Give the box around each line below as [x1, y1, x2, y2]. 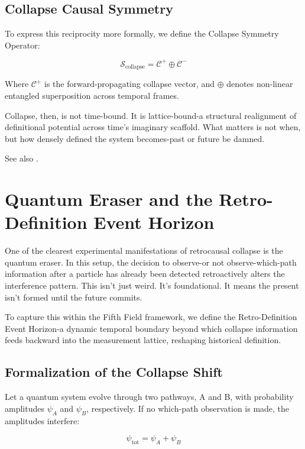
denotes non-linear [226, 77, 293, 90]
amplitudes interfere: [5, 414, 80, 427]
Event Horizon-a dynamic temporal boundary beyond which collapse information [5, 322, 298, 334]
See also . [5, 152, 38, 164]
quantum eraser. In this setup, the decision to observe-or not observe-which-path [5, 256, 297, 268]
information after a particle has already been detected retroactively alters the [5, 267, 285, 280]
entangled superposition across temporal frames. [5, 89, 179, 101]
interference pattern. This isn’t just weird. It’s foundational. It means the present [5, 279, 299, 291]
